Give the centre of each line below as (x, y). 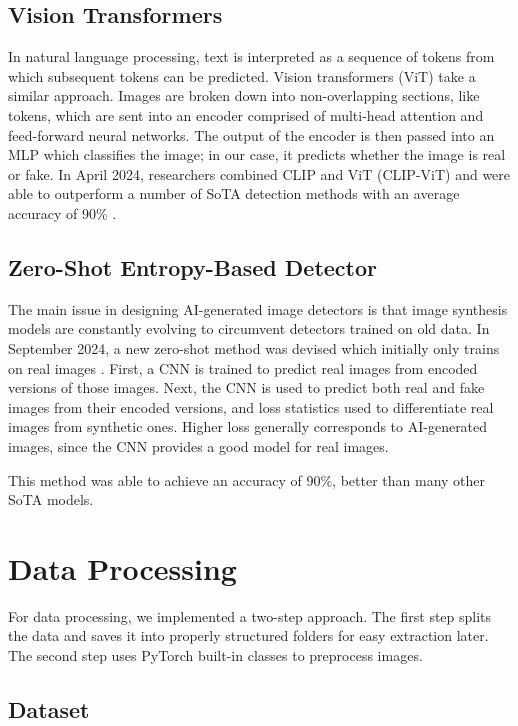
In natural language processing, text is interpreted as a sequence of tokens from (251, 56)
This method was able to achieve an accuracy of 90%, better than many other (247, 479)
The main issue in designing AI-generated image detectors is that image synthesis (258, 308)
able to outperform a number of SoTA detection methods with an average (234, 193)
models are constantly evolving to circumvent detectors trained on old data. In (249, 328)
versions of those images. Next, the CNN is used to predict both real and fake (246, 387)
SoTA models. (51, 499)
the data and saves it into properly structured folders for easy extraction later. (248, 635)
